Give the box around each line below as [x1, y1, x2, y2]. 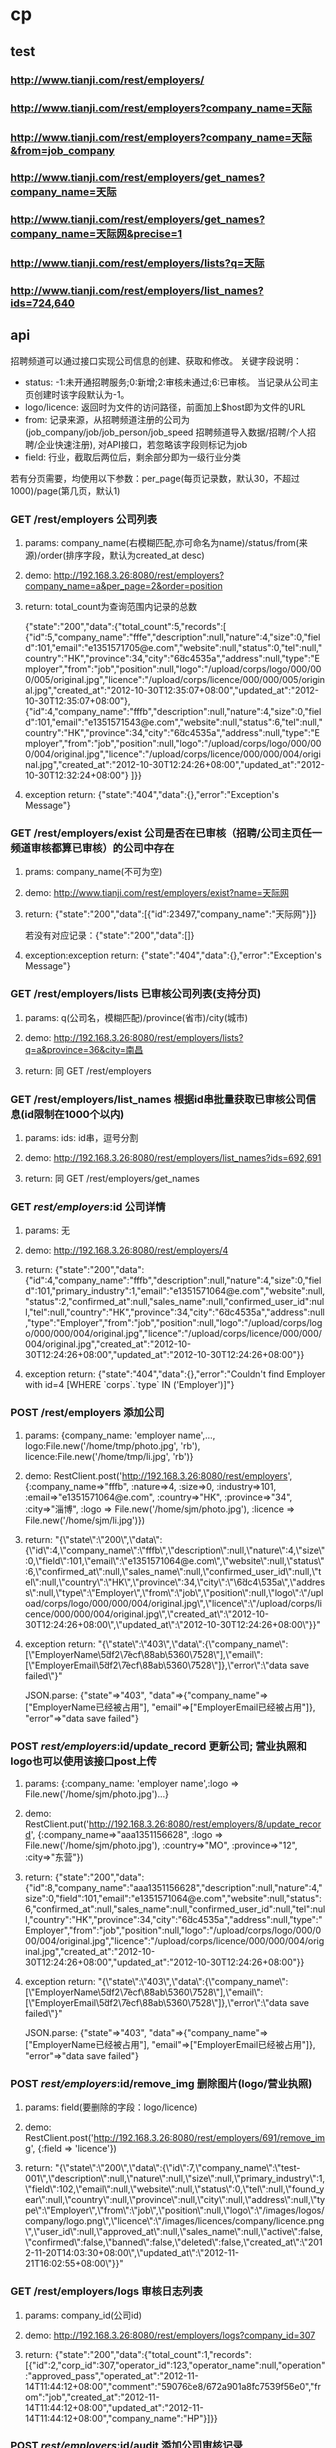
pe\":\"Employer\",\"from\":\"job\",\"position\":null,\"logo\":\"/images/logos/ [24, 2204, 325, 2217]
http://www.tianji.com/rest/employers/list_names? [10, 284, 264, 298]
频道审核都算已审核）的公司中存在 [10, 841, 175, 855]
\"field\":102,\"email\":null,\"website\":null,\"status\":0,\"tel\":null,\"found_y [24, 2183, 325, 2195]
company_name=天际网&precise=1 [10, 227, 183, 241]
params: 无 [24, 1224, 71, 1237]
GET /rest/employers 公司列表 [10, 512, 158, 526]
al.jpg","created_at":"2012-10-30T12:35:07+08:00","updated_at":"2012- [24, 684, 320, 697]
